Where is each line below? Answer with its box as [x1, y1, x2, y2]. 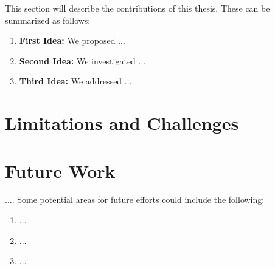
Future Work [5, 158, 116, 183]
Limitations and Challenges [5, 111, 239, 135]
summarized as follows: [5, 13, 91, 26]
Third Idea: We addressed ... [19, 75, 132, 87]
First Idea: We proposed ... [19, 34, 125, 47]
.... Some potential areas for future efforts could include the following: [5, 193, 265, 206]
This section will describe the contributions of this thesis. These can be [5, 2, 270, 14]
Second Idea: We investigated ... [19, 54, 146, 67]
